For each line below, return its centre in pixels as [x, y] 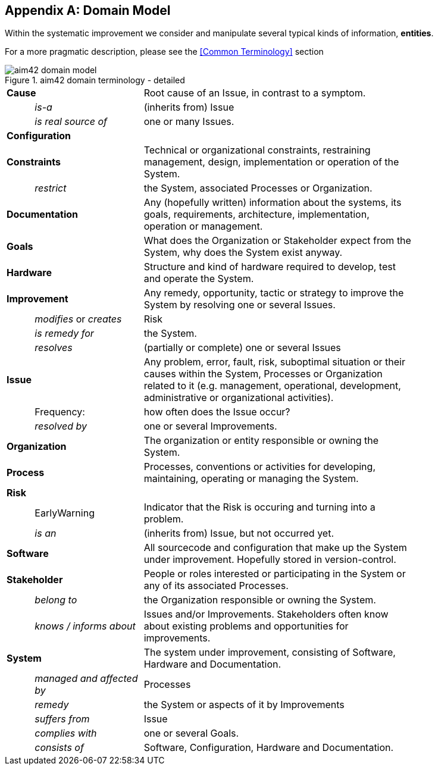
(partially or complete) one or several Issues [242, 348]
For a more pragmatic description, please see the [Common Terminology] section [164, 52]
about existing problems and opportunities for [246, 626]
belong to [56, 600]
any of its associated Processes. [216, 586]
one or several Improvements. [210, 426]
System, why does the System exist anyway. [243, 253]
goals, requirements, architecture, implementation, [256, 215]
